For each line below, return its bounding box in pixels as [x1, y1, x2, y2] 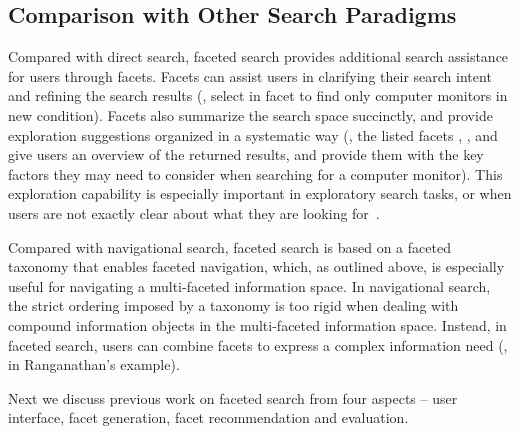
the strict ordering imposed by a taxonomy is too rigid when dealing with [8, 295, 459, 316]
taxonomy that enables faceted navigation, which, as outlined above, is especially [8, 256, 505, 277]
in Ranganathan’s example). [8, 354, 180, 375]
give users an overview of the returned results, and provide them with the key [8, 144, 484, 165]
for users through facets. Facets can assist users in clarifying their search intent [8, 65, 492, 86]
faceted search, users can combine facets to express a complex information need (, [8, 334, 508, 355]
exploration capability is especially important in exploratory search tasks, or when [8, 183, 512, 204]
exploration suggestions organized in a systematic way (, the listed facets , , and [8, 124, 498, 145]
